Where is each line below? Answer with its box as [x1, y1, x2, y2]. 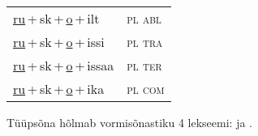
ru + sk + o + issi [13, 32, 105, 51]
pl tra [127, 32, 163, 51]
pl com [127, 79, 165, 98]
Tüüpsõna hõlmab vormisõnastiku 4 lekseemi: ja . [6, 114, 253, 130]
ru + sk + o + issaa [13, 56, 114, 74]
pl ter [127, 56, 162, 74]
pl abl [127, 9, 161, 28]
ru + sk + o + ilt [13, 9, 100, 28]
